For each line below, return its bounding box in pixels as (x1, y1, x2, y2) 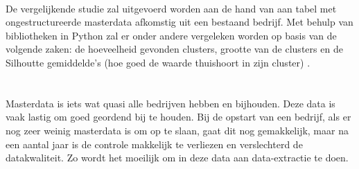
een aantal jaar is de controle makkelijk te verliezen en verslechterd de (6, 136, 303, 151)
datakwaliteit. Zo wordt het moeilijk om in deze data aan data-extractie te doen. (6, 150, 349, 165)
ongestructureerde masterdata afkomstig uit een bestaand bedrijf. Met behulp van (6, 15, 353, 29)
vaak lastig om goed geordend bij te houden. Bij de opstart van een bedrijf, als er (6, 109, 351, 124)
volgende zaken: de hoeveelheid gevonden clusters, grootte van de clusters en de (6, 42, 343, 56)
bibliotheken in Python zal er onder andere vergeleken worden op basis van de (6, 28, 337, 42)
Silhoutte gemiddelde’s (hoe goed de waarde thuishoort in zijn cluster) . (6, 55, 310, 69)
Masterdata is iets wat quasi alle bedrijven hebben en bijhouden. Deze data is (6, 96, 335, 110)
